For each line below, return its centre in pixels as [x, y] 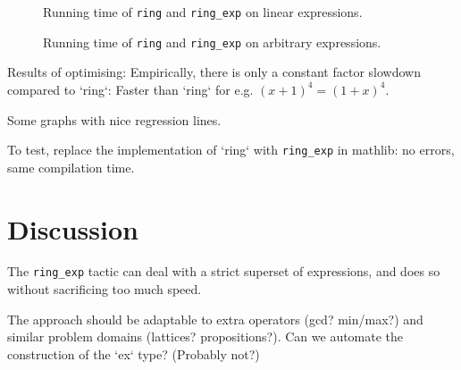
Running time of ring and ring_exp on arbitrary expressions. [212, 42]
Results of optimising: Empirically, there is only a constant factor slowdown [214, 72]
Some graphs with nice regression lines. [114, 119]
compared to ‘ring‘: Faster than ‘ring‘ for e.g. [130, 89]
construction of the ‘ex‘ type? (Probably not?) [134, 353]
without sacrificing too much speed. [105, 289]
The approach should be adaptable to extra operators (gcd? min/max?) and [215, 319]
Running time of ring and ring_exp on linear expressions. [203, 12]
